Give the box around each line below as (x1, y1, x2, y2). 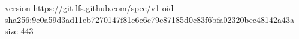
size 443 (5, 25, 34, 37)
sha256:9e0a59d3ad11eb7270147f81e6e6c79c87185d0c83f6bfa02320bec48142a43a (5, 13, 295, 25)
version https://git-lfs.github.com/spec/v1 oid (5, 2, 174, 14)
